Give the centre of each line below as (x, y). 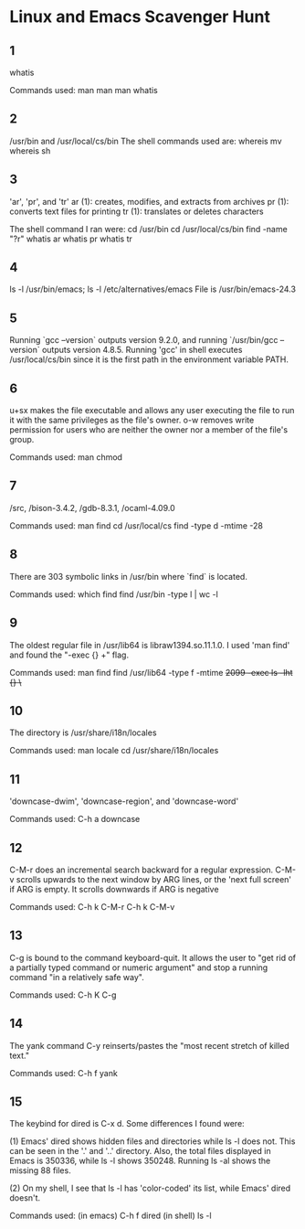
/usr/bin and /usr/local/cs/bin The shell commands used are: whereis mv (146, 141)
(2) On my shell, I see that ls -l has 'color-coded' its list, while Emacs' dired (150, 1188)
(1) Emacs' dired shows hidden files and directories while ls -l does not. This (152, 1141)
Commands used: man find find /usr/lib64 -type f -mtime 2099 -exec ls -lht (151, 672)
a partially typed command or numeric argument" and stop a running (139, 967)
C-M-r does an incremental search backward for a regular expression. (142, 870)
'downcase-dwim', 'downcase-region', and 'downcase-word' (124, 801)
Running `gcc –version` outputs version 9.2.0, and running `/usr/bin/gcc (144, 340)
